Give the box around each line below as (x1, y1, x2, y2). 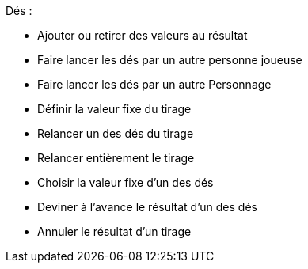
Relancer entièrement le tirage (37, 151, 195, 165)
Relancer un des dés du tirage (37, 127, 194, 140)
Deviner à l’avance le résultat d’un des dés (37, 200, 257, 214)
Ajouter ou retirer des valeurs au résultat (37, 28, 248, 42)
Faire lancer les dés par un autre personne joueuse (37, 53, 302, 66)
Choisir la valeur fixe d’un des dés (37, 176, 214, 189)
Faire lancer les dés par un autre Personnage (37, 78, 272, 91)
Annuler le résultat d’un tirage (37, 225, 192, 238)
